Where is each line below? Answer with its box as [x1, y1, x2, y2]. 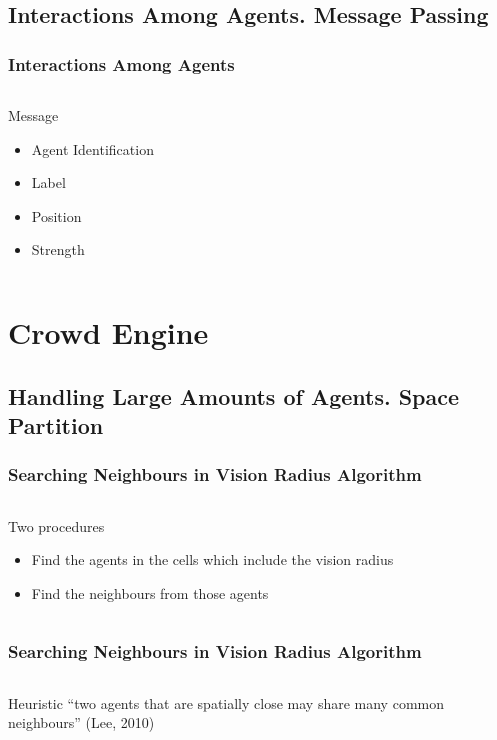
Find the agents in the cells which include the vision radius [31, 549, 394, 570]
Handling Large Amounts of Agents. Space [8, 380, 460, 411]
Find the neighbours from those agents [31, 582, 269, 603]
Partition [8, 410, 104, 441]
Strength [31, 239, 85, 260]
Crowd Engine [8, 312, 209, 353]
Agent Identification [31, 138, 154, 159]
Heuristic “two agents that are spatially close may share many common [8, 692, 444, 713]
